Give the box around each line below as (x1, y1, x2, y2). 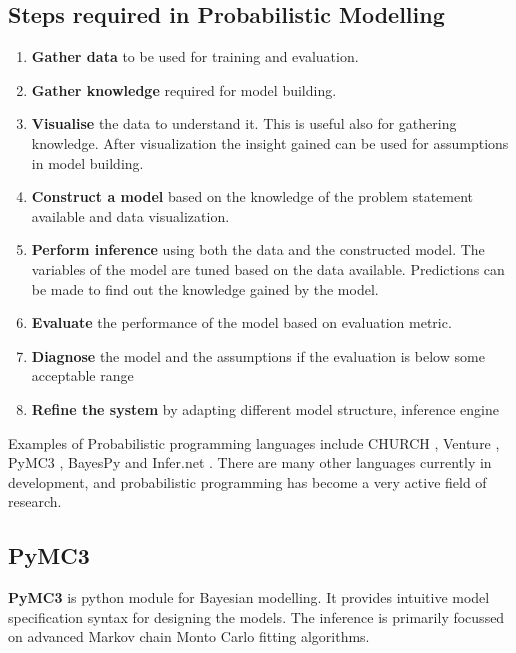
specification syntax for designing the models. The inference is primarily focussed (8, 606, 505, 627)
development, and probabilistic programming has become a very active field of (8, 471, 487, 492)
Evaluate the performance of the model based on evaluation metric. (31, 312, 452, 333)
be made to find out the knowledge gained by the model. (31, 278, 379, 299)
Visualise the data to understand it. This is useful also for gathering (31, 113, 457, 134)
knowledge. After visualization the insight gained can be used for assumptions (31, 132, 509, 153)
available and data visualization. (31, 205, 230, 226)
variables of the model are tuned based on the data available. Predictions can (31, 258, 505, 279)
